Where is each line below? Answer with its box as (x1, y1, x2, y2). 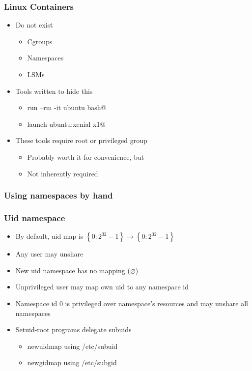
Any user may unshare (15, 249, 84, 259)
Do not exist (15, 20, 53, 30)
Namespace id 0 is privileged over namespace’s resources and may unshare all (15, 298, 248, 308)
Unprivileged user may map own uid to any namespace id (15, 282, 189, 292)
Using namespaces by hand (4, 189, 113, 201)
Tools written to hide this (15, 86, 93, 96)
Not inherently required (27, 168, 98, 178)
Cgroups (27, 36, 53, 46)
